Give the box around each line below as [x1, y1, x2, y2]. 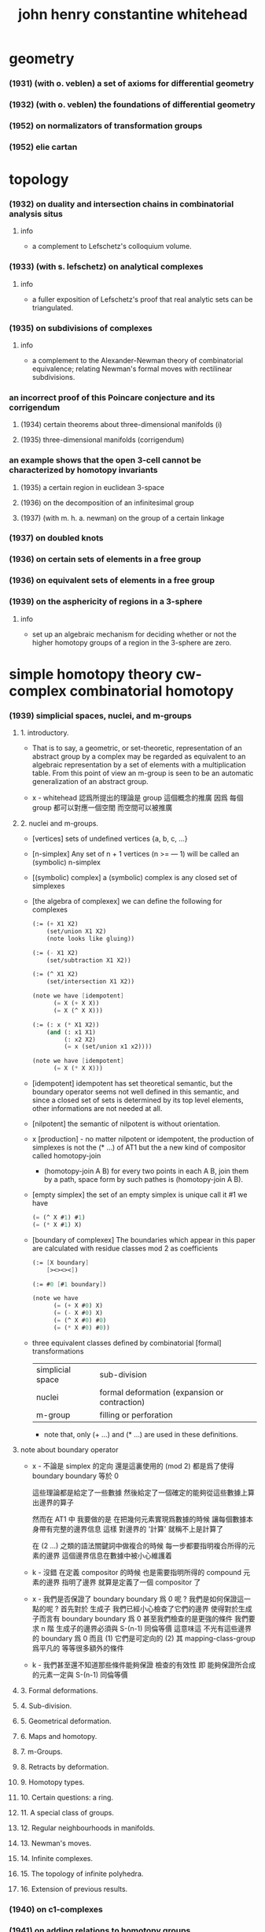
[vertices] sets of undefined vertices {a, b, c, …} [31, 834, 188, 844]
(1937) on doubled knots [9, 533, 104, 544]
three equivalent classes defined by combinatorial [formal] [31, 1338, 222, 1347]
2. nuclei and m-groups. [20, 819, 99, 828]
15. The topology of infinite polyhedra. [20, 1869, 144, 1878]
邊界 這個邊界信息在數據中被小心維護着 [46, 1551, 172, 1560]
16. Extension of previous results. [20, 1884, 128, 1893]
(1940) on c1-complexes [9, 1904, 103, 1915]
